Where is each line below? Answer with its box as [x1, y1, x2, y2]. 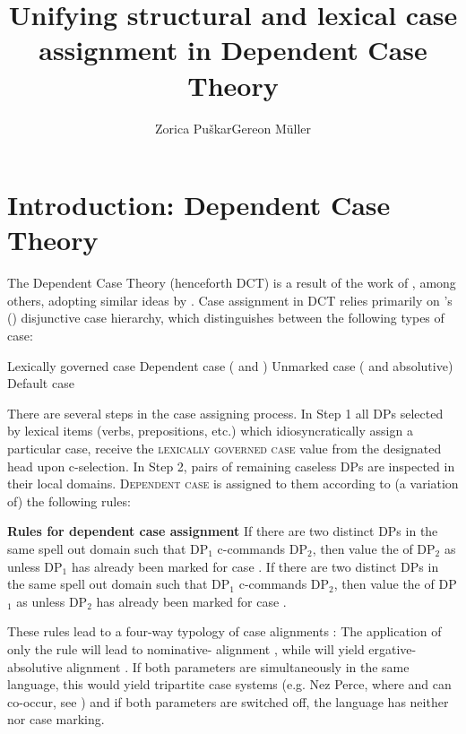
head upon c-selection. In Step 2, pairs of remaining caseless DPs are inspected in [7, 456, 455, 475]
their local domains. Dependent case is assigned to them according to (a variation [7, 474, 459, 493]
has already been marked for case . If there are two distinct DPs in [71, 557, 439, 575]
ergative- [368, 639, 417, 658]
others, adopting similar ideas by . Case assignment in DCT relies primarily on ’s [7, 290, 453, 309]
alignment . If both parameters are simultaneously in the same [66, 657, 410, 676]
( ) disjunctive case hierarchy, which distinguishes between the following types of [7, 308, 444, 327]
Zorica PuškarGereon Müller [155, 118, 311, 137]
